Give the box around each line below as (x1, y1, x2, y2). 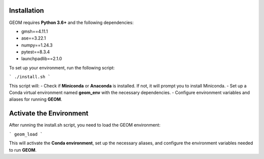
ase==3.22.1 (21, 35, 46, 41)
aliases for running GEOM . (9, 96, 62, 102)
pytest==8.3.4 (21, 49, 50, 55)
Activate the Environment (9, 109, 88, 117)
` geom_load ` (9, 131, 43, 137)
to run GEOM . (9, 147, 37, 153)
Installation (9, 6, 44, 15)
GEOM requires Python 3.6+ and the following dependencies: (9, 20, 134, 25)
